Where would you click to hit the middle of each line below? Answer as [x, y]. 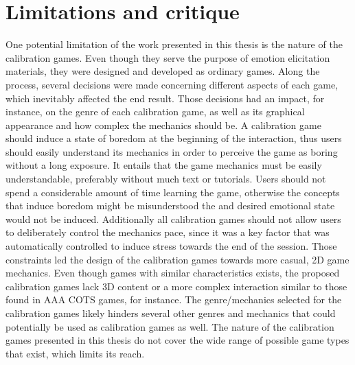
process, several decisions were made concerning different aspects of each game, [172, 84]
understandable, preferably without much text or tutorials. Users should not [166, 179]
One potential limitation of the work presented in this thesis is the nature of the [174, 44]
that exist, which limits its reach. [75, 353]
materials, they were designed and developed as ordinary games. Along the [163, 71]
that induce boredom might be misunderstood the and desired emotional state [170, 205]
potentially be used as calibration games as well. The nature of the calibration [170, 326]
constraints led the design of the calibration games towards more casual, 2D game [177, 259]
